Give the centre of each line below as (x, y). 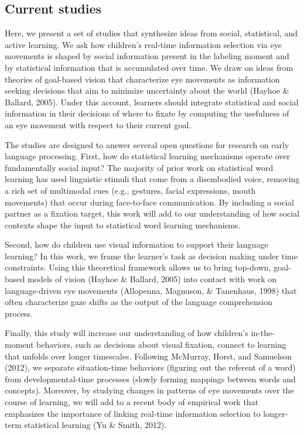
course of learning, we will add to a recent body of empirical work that (132, 402)
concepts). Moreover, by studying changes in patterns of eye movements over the (149, 390)
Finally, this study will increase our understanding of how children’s (127, 333)
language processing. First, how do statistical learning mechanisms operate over (148, 156)
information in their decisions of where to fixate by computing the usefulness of (147, 113)
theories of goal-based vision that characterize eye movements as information (142, 79)
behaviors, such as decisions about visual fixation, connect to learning (161, 345)
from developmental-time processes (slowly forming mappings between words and (150, 379)
